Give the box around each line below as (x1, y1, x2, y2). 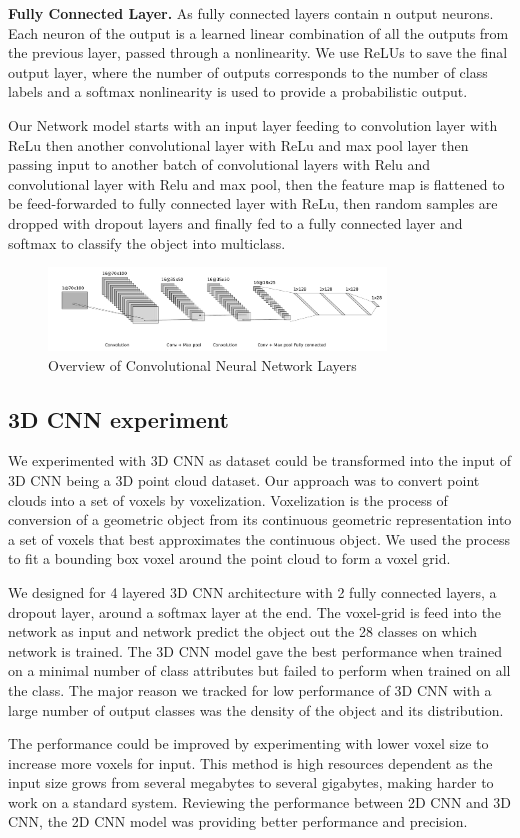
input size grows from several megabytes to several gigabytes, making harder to (8, 772, 494, 793)
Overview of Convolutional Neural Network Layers (48, 354, 357, 375)
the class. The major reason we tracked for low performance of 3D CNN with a (8, 679, 492, 700)
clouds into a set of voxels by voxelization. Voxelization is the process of (8, 489, 448, 510)
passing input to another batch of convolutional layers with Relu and (8, 154, 431, 175)
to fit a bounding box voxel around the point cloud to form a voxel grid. (8, 548, 451, 569)
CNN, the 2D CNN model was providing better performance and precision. (8, 811, 468, 832)
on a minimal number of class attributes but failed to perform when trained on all (8, 660, 511, 681)
